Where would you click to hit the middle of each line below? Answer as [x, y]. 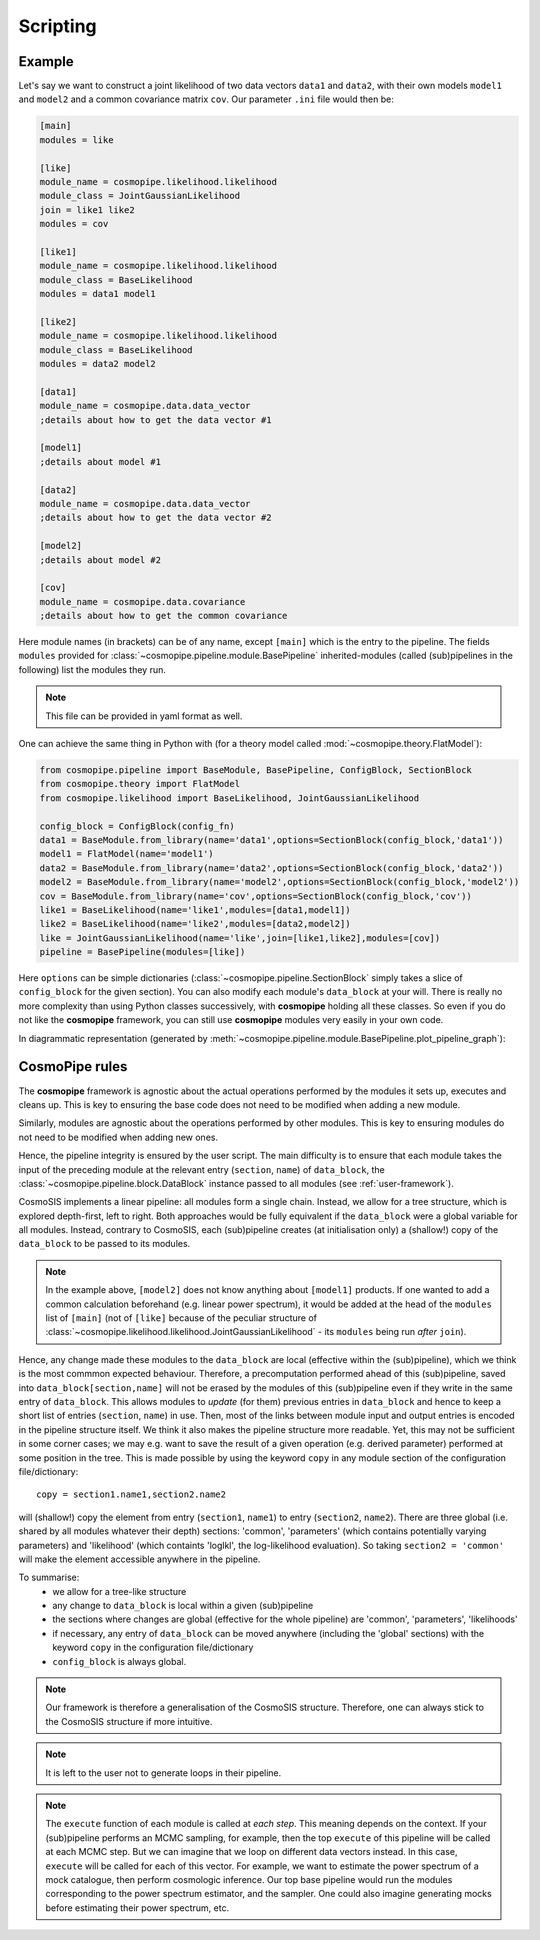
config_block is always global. [119, 1661]
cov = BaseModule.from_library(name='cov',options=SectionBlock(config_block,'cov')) [255, 896]
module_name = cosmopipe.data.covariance [142, 601]
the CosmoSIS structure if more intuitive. [129, 1721]
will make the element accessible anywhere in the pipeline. [139, 1559]
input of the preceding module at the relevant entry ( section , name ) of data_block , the [201, 1169]
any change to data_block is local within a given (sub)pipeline [183, 1606]
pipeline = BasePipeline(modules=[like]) [142, 952]
